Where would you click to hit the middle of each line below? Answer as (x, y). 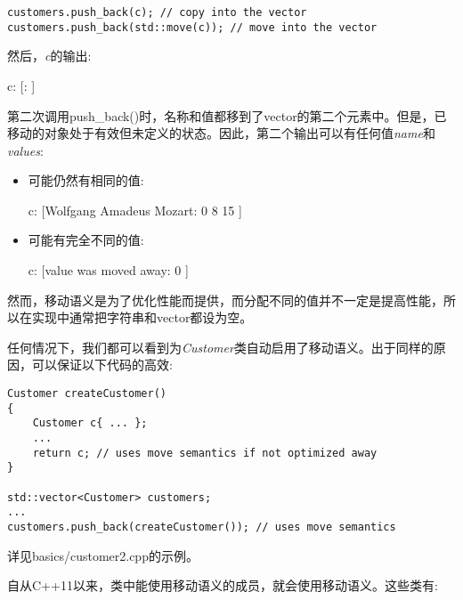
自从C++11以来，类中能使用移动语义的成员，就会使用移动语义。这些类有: (223, 585)
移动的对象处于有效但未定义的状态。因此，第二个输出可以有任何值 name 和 (221, 133)
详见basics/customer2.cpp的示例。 (103, 555)
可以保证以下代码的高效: (102, 365)
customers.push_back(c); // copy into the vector (157, 12)
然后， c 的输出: (49, 56)
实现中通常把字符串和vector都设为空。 (142, 317)
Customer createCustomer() (87, 394)
